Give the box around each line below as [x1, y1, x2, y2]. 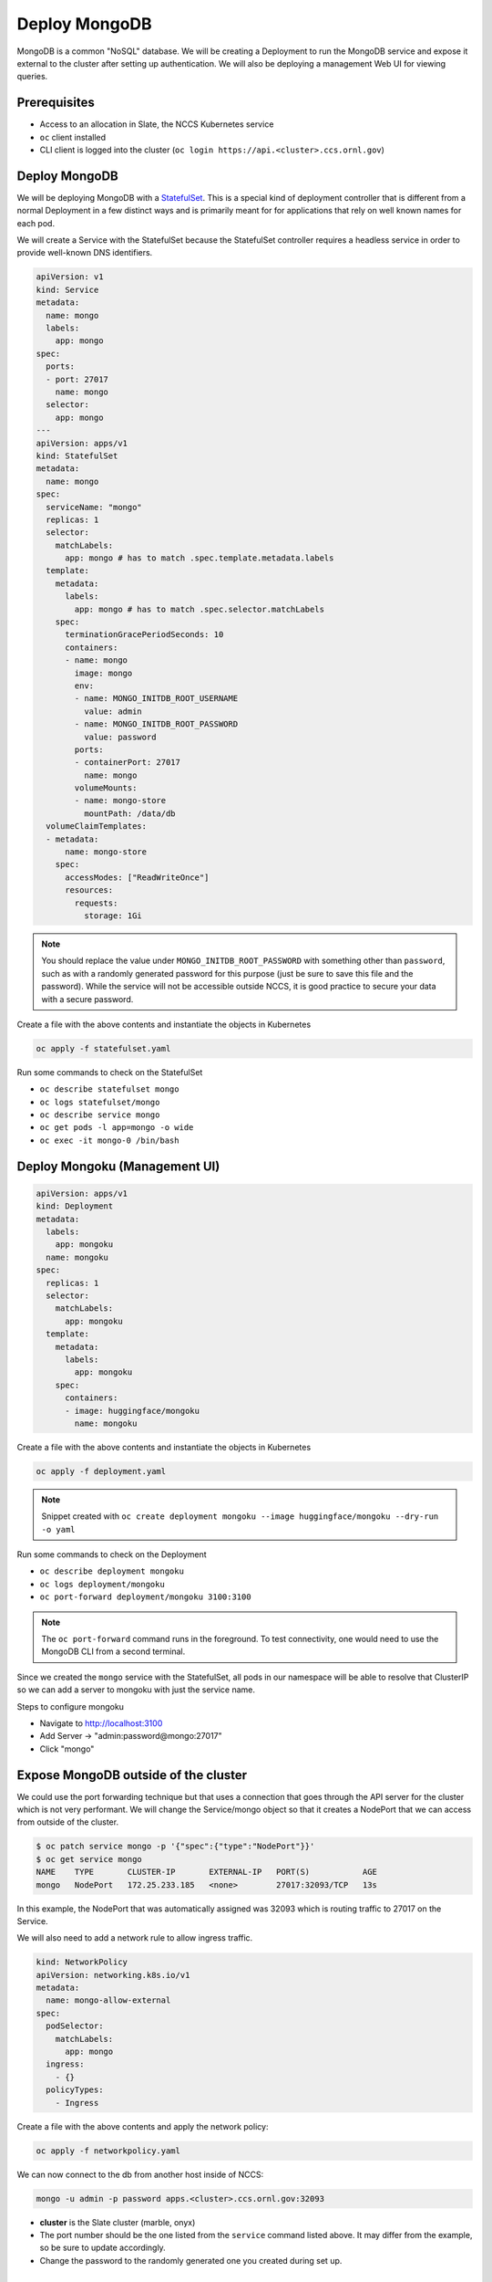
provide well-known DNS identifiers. [16, 247, 153, 258]
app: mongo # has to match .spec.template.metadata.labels [65, 553, 334, 563]
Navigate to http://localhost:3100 [39, 1717, 163, 1729]
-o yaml [41, 1524, 77, 1534]
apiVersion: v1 [36, 272, 104, 282]
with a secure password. [41, 993, 134, 1004]
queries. [16, 71, 48, 82]
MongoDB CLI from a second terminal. [41, 1646, 186, 1657]
